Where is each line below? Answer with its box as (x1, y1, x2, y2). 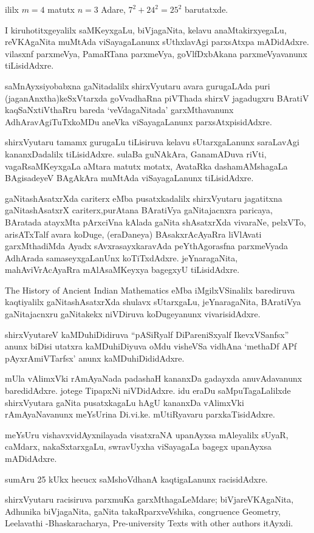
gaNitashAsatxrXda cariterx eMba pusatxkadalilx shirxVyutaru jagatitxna (5, 191, 282, 204)
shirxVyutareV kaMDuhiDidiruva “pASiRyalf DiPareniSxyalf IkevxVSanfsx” (5, 328, 289, 340)
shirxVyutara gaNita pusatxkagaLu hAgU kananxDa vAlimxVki (5, 396, 244, 408)
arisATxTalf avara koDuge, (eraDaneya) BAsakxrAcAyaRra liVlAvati (5, 227, 262, 240)
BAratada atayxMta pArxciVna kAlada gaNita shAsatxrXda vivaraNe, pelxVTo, (5, 215, 306, 228)
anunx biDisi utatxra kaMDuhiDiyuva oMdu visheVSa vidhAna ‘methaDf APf (5, 340, 297, 352)
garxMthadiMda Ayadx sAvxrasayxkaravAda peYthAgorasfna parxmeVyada (5, 239, 288, 252)
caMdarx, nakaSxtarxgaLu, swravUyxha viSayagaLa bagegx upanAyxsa (5, 440, 272, 453)
